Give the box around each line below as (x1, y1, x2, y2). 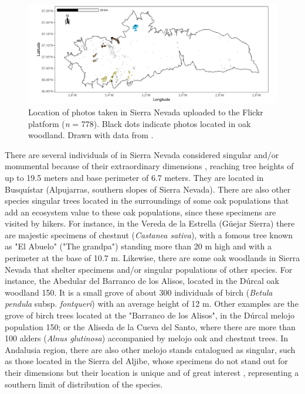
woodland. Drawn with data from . (28, 129, 154, 141)
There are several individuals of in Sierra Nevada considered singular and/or (5, 148, 279, 160)
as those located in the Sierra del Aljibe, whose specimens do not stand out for (5, 355, 288, 367)
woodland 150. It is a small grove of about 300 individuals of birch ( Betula (5, 286, 273, 298)
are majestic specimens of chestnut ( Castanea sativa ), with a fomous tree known (5, 228, 293, 241)
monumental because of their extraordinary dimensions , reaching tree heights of (5, 160, 294, 172)
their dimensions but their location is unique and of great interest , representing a (5, 366, 299, 378)
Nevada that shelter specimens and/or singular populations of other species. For (5, 263, 293, 275)
